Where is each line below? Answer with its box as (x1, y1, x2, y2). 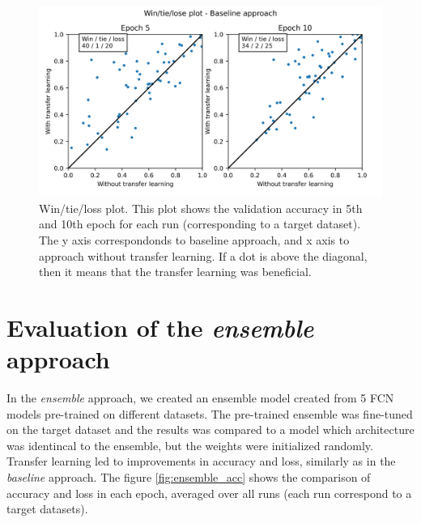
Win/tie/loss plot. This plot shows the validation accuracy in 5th (39, 199, 363, 216)
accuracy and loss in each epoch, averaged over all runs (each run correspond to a (6, 484, 412, 501)
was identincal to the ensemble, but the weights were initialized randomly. (6, 436, 373, 453)
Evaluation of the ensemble (6, 310, 314, 344)
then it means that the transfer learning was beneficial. (39, 263, 312, 280)
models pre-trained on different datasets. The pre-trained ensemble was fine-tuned (6, 405, 413, 422)
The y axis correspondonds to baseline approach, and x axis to (39, 231, 350, 248)
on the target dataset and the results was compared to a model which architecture (6, 421, 415, 438)
